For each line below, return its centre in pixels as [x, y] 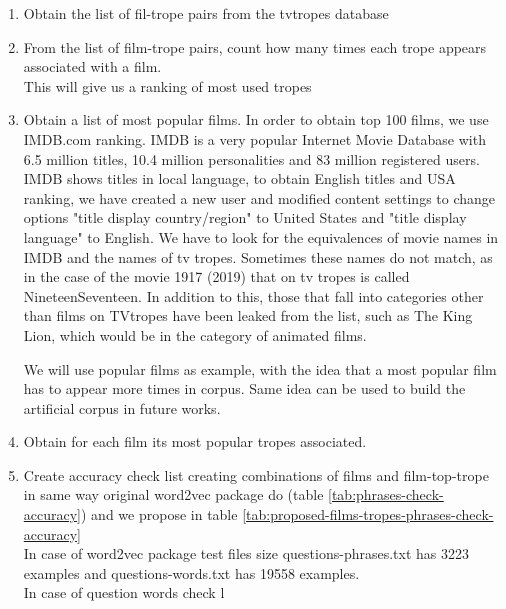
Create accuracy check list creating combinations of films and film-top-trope [256, 474]
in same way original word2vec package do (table [173, 494]
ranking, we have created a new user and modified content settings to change [259, 197]
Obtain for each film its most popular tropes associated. [195, 441]
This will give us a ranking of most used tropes [167, 85]
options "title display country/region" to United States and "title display [245, 217]
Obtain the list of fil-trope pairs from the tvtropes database [206, 13]
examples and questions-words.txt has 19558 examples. [191, 572]
